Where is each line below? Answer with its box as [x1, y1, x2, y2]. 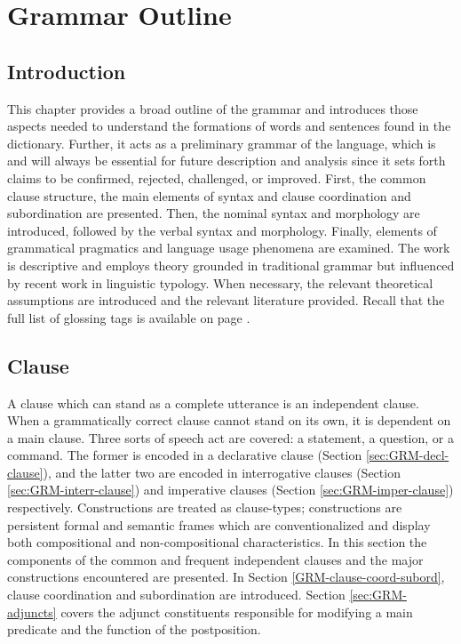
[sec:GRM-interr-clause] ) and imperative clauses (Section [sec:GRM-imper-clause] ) [7, 480, 454, 499]
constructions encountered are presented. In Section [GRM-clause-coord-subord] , [7, 568, 445, 586]
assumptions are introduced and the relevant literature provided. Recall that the [7, 291, 445, 310]
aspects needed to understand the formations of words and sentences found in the [7, 117, 451, 135]
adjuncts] [7, 602, 57, 621]
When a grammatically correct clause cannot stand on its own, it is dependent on [7, 411, 451, 430]
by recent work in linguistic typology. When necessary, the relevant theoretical [7, 273, 433, 292]
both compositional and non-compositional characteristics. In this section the [7, 533, 427, 551]
